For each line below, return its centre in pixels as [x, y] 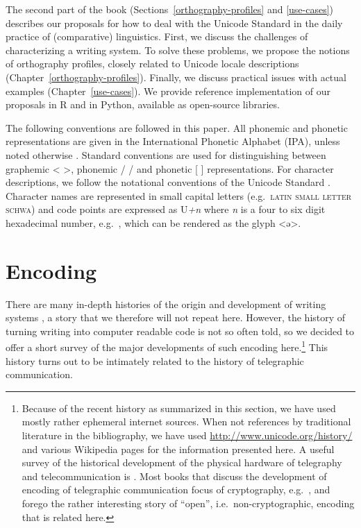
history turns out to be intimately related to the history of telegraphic [155, 360]
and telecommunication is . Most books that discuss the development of [174, 476]
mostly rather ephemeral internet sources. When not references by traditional [186, 421]
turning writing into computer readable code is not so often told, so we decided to [180, 331]
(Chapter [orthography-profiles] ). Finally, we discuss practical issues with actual [176, 77]
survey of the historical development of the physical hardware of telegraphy [182, 462]
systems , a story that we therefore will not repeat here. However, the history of [176, 317]
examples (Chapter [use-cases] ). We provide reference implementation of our [168, 91]
